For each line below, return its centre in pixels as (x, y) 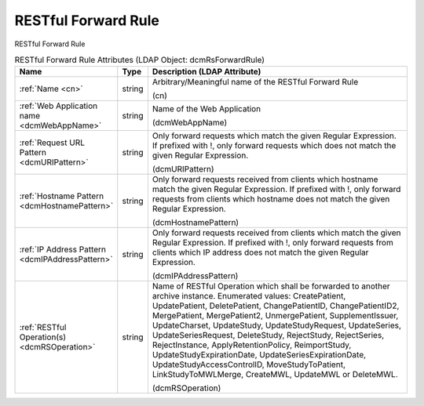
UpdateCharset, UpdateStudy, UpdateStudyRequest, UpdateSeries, (277, 325)
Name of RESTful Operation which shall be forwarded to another (271, 286)
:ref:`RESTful (43, 328)
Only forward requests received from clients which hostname (265, 179)
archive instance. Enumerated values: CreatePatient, (249, 296)
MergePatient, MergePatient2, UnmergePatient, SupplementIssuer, (275, 316)
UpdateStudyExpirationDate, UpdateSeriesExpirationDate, (259, 355)
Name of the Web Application (207, 109)
